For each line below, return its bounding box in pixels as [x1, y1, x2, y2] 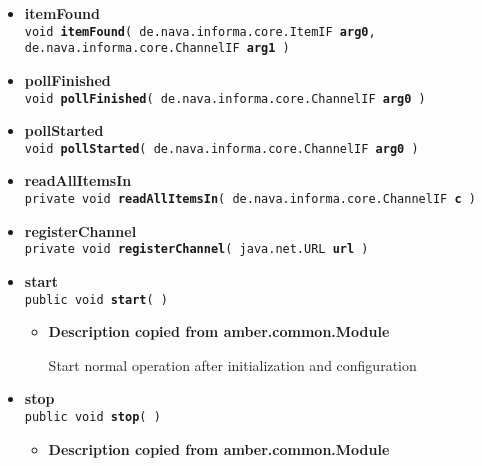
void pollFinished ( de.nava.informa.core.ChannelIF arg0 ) [24, 91, 426, 106]
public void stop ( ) [24, 409, 161, 424]
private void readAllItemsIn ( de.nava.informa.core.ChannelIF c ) [24, 192, 476, 206]
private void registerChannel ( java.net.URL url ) [24, 242, 369, 257]
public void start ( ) [24, 292, 168, 307]
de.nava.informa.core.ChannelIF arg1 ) [24, 41, 290, 56]
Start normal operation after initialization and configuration [48, 354, 417, 375]
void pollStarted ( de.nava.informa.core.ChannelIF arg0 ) [24, 141, 419, 156]
